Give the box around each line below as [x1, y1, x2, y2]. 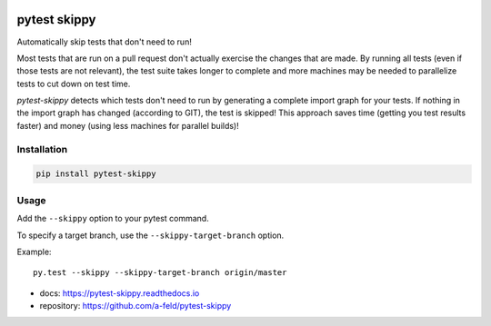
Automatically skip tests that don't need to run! [16, 36, 193, 47]
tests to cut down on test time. [16, 78, 131, 89]
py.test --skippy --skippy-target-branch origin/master [33, 268, 287, 278]
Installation [16, 143, 68, 155]
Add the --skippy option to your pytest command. [16, 213, 209, 224]
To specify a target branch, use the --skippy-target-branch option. [16, 230, 285, 241]
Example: [16, 246, 52, 257]
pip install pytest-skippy [35, 169, 156, 179]
